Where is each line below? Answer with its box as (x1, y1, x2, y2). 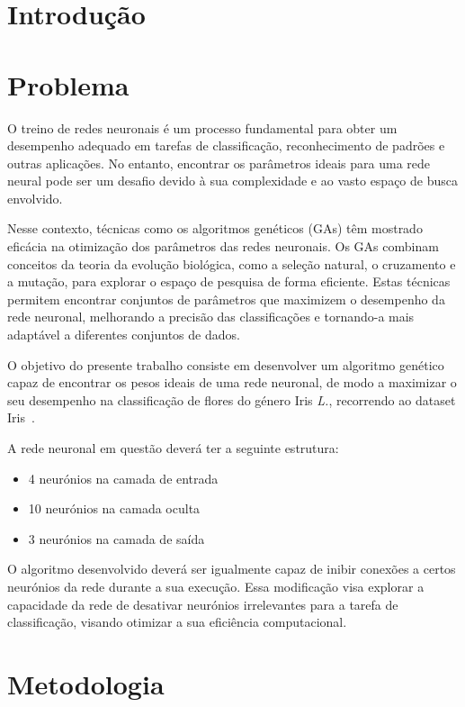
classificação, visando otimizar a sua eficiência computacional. (7, 612, 347, 631)
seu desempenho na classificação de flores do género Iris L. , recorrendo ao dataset (7, 390, 456, 409)
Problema (7, 66, 130, 103)
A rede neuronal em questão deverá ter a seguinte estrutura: (7, 439, 339, 457)
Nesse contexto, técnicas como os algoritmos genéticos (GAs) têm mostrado (7, 219, 423, 238)
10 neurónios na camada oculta (28, 499, 201, 518)
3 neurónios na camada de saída (28, 529, 205, 548)
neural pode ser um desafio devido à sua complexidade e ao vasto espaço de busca (7, 171, 458, 190)
